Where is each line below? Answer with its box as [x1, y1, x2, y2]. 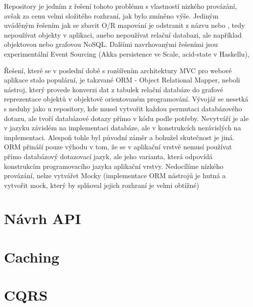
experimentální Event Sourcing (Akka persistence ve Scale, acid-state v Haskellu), [4, 48, 250, 59]
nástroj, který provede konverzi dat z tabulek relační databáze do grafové [4, 84, 223, 94]
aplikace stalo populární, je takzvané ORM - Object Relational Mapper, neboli [4, 75, 240, 85]
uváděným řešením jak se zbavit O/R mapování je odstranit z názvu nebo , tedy [4, 20, 245, 30]
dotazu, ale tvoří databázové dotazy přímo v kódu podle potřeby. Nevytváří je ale [4, 113, 249, 123]
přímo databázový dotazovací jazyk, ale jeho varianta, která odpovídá [4, 151, 213, 161]
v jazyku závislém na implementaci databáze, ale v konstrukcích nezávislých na [4, 123, 241, 133]
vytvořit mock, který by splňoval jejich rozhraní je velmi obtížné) [4, 180, 199, 190]
